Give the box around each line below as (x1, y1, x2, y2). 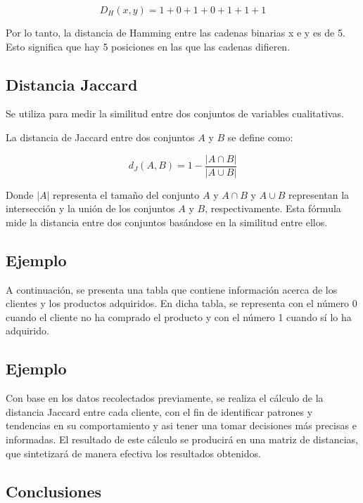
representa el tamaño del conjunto (53, 187, 200, 202)
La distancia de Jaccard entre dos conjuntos (6, 129, 195, 144)
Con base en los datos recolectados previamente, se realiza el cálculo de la (6, 391, 324, 405)
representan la (288, 187, 350, 202)
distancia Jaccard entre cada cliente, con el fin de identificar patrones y (6, 404, 313, 419)
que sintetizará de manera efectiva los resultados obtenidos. (6, 445, 261, 460)
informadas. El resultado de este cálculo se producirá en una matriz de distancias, (6, 431, 358, 446)
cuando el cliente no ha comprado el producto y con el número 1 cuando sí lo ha (6, 309, 352, 324)
